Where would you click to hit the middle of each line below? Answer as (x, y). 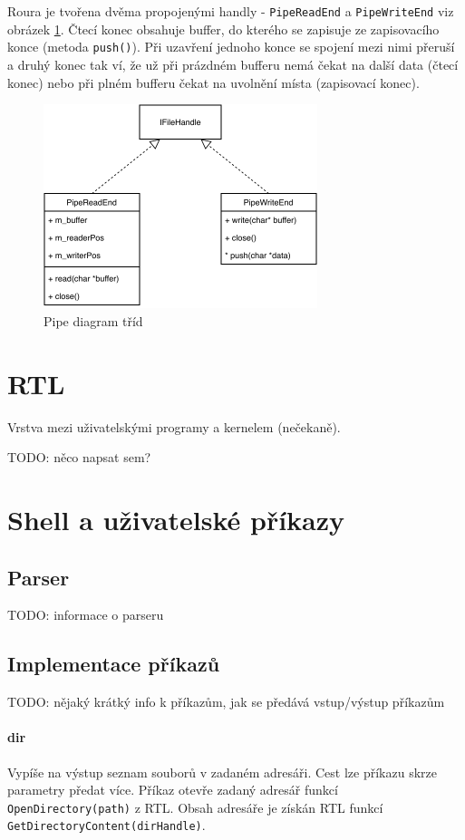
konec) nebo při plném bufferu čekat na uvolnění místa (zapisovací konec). (213, 82)
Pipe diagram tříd (93, 320)
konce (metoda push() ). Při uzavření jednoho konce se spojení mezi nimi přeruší (231, 47)
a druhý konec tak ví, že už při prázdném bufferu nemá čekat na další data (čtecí (233, 64)
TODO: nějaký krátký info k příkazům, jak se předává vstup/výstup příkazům (226, 702)
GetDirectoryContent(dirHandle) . (107, 825)
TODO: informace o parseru (86, 615)
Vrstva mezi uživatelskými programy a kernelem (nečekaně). (174, 426)
